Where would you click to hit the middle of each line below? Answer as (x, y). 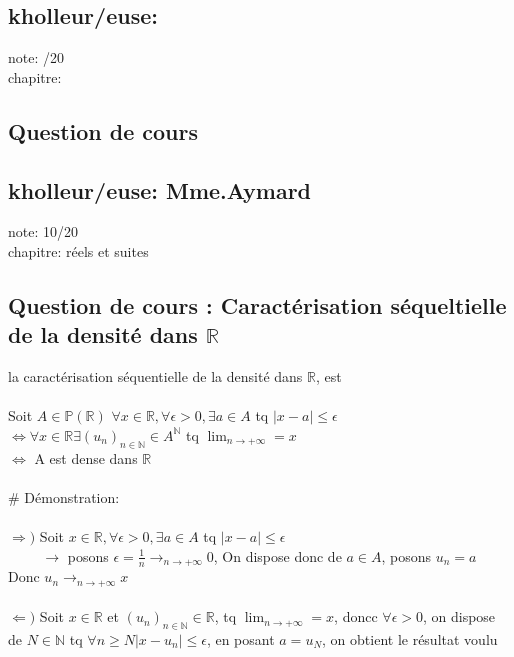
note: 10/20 (43, 231)
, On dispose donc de (277, 555)
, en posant (240, 639)
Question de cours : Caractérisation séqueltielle (257, 304)
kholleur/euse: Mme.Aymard (160, 189)
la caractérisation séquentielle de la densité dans (155, 376)
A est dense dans (86, 457)
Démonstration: (72, 496)
